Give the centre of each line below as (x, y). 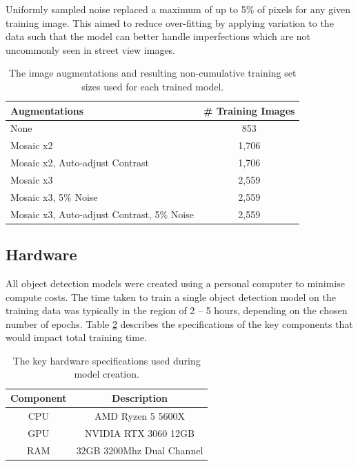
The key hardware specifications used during (107, 360)
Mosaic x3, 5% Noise (54, 196)
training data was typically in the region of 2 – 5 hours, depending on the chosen (177, 310)
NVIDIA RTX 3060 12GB (139, 433)
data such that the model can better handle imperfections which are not (158, 36)
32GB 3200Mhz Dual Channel (140, 450)
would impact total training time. (77, 337)
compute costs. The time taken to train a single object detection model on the (171, 297)
